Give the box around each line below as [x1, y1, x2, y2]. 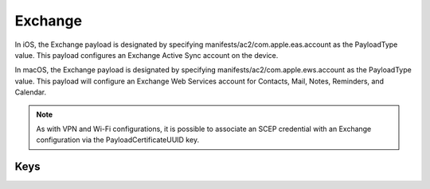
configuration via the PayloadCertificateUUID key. [36, 135, 199, 145]
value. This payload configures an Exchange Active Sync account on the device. [14, 50, 279, 60]
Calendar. [14, 87, 47, 97]
